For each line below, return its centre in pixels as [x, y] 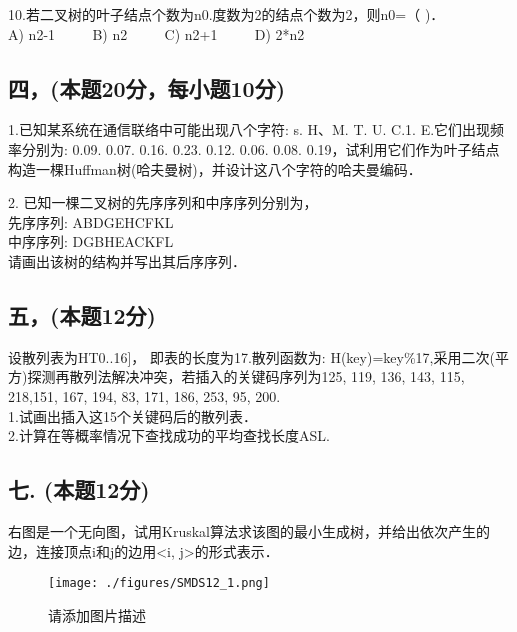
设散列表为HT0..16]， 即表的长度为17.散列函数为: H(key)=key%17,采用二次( [251, 356]
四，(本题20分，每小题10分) [147, 87]
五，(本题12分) [82, 314]
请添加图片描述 [97, 614]
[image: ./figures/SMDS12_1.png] [159, 583]
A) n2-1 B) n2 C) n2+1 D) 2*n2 [156, 33]
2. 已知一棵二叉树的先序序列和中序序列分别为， [163, 202]
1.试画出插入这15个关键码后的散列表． [132, 415]
